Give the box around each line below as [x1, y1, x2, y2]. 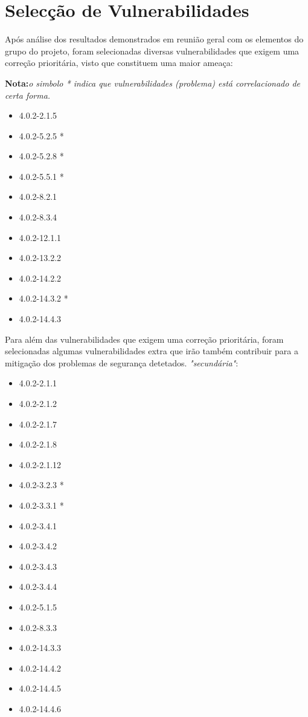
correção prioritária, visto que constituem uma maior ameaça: [5, 56, 233, 69]
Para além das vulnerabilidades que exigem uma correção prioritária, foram [5, 332, 284, 345]
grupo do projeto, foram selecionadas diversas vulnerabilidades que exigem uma [5, 44, 300, 57]
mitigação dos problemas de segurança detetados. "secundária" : [5, 356, 239, 369]
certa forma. [5, 88, 51, 101]
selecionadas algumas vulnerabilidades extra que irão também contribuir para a [5, 345, 298, 357]
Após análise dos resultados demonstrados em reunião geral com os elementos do [5, 33, 304, 45]
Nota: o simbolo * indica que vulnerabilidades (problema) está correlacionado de [5, 76, 301, 89]
